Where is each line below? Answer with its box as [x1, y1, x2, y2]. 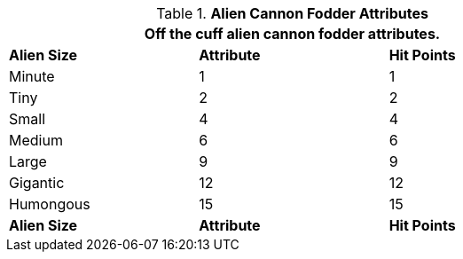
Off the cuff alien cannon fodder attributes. [144, 25, 441, 43]
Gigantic [9, 174, 65, 192]
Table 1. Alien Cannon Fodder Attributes [156, 4, 428, 22]
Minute [9, 67, 55, 85]
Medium [9, 131, 63, 149]
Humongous [9, 195, 90, 213]
